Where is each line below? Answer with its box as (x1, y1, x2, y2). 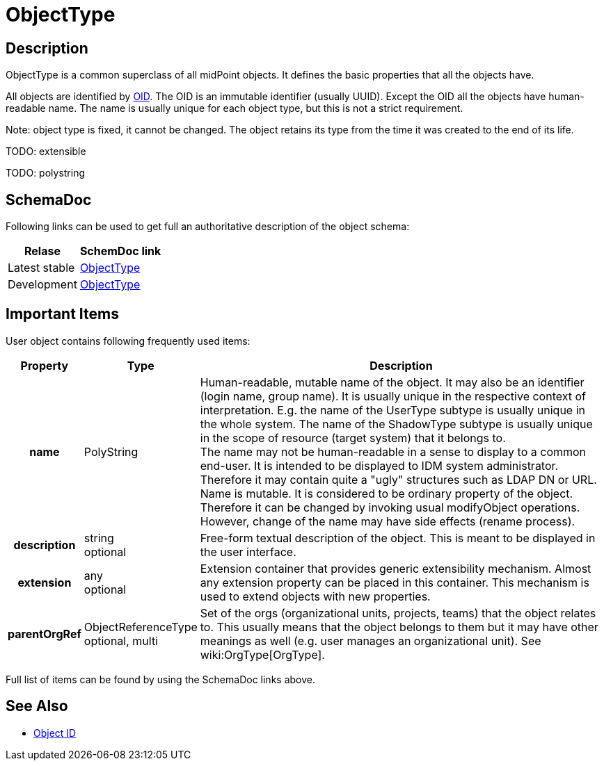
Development (8, 277, 77, 292)
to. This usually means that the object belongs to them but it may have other (200, 619, 598, 634)
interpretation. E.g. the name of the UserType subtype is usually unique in (200, 402, 586, 417)
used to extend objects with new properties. (200, 589, 431, 603)
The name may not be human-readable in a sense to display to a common (200, 444, 587, 459)
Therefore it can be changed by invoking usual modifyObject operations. (200, 500, 580, 514)
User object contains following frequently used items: (6, 334, 251, 347)
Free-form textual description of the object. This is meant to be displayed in (200, 530, 596, 545)
